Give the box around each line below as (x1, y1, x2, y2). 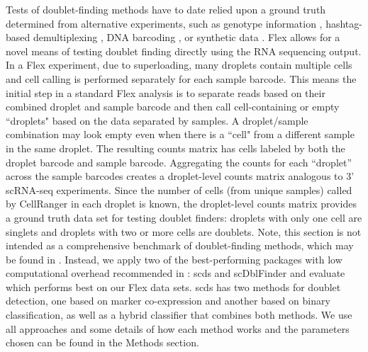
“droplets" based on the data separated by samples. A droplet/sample (6, 113, 308, 127)
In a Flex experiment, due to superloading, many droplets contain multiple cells (6, 57, 352, 72)
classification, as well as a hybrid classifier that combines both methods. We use (6, 307, 352, 322)
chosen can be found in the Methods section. (6, 335, 199, 350)
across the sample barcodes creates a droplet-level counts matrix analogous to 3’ (6, 169, 355, 183)
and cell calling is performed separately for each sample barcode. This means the (6, 71, 357, 86)
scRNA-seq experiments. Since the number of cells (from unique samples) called (6, 182, 352, 197)
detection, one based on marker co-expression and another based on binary (6, 293, 330, 308)
